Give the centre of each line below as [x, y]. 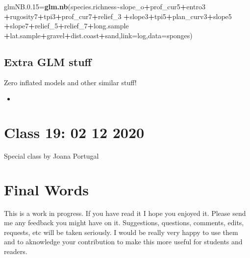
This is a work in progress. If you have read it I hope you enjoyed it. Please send [125, 213]
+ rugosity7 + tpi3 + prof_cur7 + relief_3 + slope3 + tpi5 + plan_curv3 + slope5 [118, 16]
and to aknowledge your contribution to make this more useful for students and [123, 242]
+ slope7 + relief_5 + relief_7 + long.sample [66, 26]
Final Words [46, 189]
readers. [16, 251]
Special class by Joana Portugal [51, 155]
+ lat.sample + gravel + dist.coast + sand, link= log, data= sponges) [98, 35]
